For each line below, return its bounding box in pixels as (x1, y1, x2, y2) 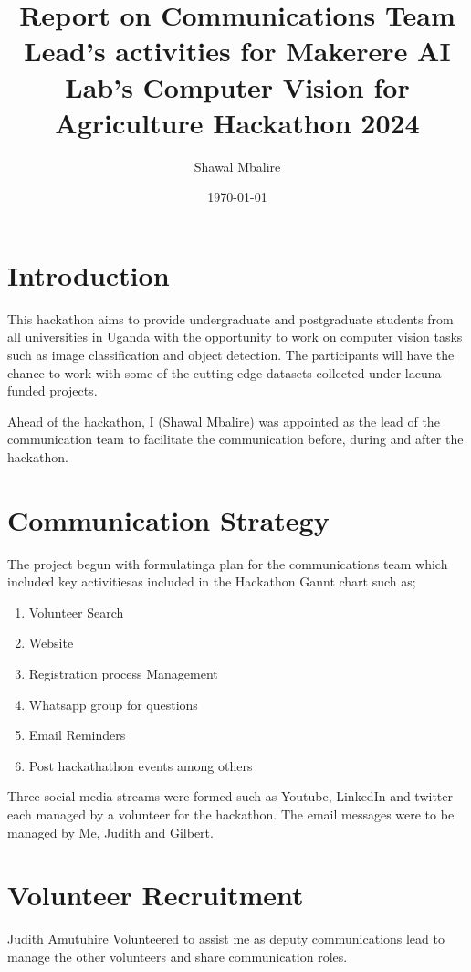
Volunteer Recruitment (7, 876, 304, 914)
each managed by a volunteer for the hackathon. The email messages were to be (7, 805, 455, 824)
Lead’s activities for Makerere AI (24, 32, 451, 69)
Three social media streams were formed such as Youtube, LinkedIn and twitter (7, 787, 454, 806)
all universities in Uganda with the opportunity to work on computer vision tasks (7, 327, 463, 346)
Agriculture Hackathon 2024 (55, 103, 420, 141)
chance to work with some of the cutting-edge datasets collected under (7, 363, 402, 382)
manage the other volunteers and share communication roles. (7, 946, 348, 966)
